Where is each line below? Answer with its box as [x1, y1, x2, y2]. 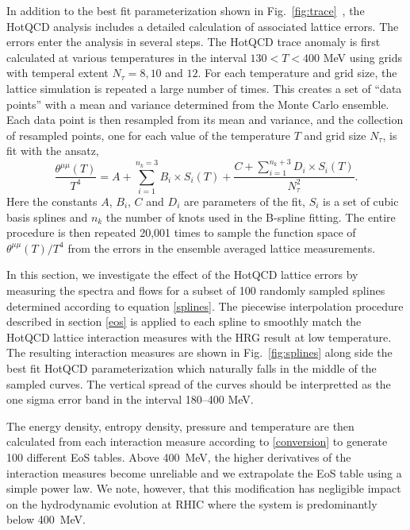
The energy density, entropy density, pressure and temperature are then [6, 417, 354, 434]
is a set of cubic [323, 193, 399, 209]
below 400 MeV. [6, 511, 86, 528]
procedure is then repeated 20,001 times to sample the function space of [6, 224, 356, 241]
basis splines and [6, 208, 88, 225]
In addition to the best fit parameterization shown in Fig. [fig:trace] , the [6, 2, 365, 18]
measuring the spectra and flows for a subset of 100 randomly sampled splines [6, 281, 385, 298]
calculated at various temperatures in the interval [6, 48, 247, 65]
